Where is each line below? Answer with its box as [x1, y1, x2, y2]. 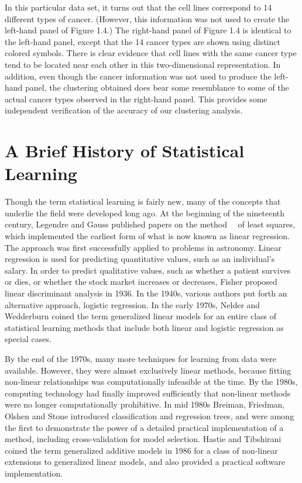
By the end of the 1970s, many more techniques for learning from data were [5, 352, 277, 364]
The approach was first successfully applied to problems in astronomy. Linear [5, 241, 282, 253]
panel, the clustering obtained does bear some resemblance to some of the [25, 81, 289, 94]
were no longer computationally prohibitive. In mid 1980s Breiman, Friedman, [5, 398, 285, 410]
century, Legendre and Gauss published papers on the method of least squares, [5, 218, 296, 230]
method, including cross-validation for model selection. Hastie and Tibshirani [5, 433, 282, 445]
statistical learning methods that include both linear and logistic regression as [5, 321, 284, 333]
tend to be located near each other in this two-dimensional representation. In [5, 58, 281, 70]
